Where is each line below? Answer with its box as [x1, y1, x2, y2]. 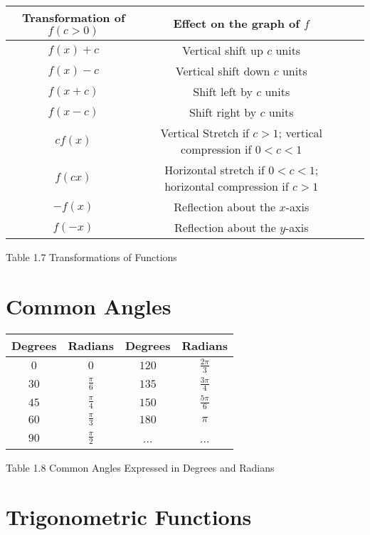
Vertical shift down [175, 63, 270, 79]
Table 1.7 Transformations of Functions [6, 250, 177, 264]
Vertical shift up [182, 42, 263, 58]
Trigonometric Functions [6, 502, 252, 531]
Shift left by [193, 83, 253, 100]
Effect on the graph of [173, 15, 300, 31]
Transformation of [21, 9, 125, 26]
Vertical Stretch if [160, 125, 249, 141]
